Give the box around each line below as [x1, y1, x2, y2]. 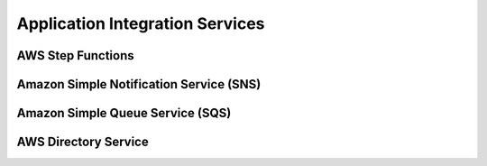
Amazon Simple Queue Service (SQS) [16, 106, 232, 121]
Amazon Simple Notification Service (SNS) [16, 77, 262, 92]
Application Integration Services [16, 14, 265, 33]
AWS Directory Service [16, 134, 149, 150]
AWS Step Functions [16, 48, 134, 63]
